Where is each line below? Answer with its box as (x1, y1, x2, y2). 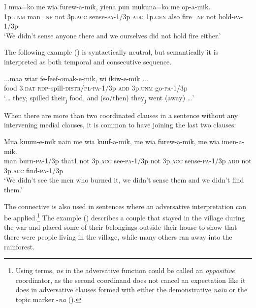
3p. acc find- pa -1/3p (4, 165, 63, 175)
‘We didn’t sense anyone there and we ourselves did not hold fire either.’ (4, 30, 221, 40)
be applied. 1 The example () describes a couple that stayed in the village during (4, 211, 245, 222)
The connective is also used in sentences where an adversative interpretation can (4, 201, 247, 211)
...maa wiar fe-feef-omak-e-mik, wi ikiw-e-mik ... (4, 73, 148, 83)
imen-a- (222, 136, 245, 147)
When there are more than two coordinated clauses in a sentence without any (4, 110, 238, 120)
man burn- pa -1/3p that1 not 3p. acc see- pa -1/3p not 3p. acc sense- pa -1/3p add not (4, 155, 252, 166)
